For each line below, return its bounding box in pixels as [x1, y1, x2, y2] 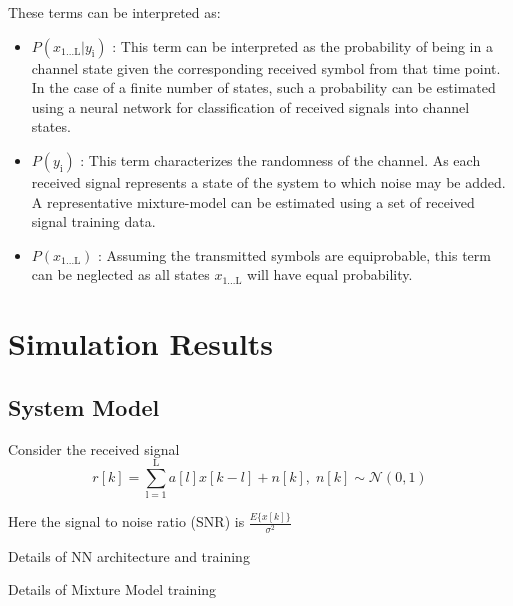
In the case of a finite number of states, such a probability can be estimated [31, 77, 496, 98]
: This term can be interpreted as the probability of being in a [112, 35, 493, 56]
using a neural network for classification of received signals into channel [31, 96, 470, 117]
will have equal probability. [247, 264, 413, 285]
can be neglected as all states [31, 264, 210, 285]
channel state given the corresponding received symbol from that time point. [31, 57, 501, 78]
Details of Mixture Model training [8, 579, 217, 600]
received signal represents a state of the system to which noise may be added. [31, 171, 506, 192]
